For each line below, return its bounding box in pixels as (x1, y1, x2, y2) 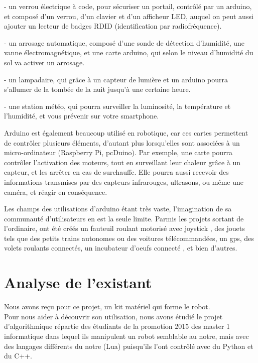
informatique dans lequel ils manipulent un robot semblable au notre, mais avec (4, 330, 249, 341)
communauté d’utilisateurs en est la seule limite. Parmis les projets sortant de (4, 213, 244, 223)
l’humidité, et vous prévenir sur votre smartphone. (4, 110, 159, 121)
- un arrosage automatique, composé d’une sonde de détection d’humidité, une (4, 37, 245, 48)
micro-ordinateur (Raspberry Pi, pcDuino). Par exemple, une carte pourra (4, 147, 233, 158)
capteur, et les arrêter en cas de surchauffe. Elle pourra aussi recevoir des (4, 167, 229, 177)
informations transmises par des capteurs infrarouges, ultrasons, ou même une (4, 176, 243, 187)
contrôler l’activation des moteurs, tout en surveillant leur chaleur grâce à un (4, 157, 241, 167)
